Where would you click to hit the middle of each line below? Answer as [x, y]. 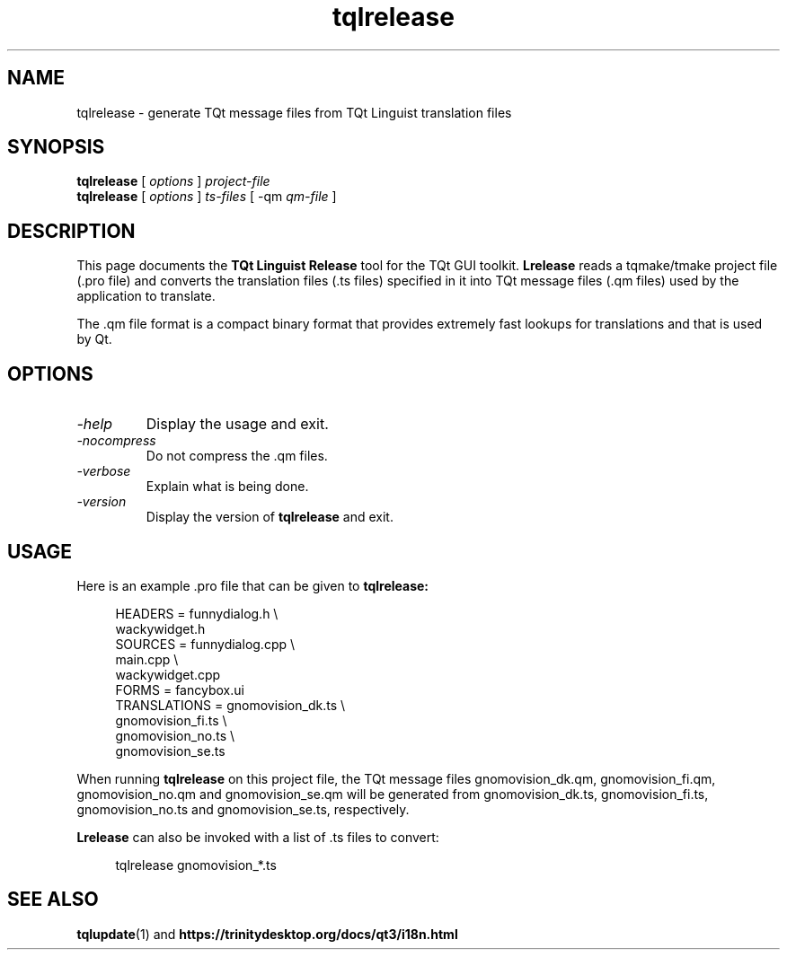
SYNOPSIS [56, 147]
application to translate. [146, 296]
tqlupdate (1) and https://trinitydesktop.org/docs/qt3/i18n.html [267, 934]
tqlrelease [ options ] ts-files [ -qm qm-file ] [207, 197]
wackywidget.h [160, 628]
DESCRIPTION [71, 231]
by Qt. [94, 339]
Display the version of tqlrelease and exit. [270, 517]
